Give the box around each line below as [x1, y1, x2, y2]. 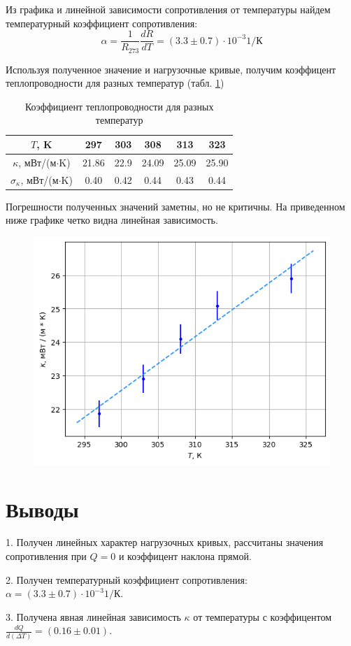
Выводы [6, 494, 79, 523]
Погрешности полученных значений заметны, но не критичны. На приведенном [6, 199, 345, 213]
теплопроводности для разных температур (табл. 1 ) [6, 76, 224, 90]
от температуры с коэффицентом [193, 609, 332, 624]
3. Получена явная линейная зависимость [6, 609, 181, 624]
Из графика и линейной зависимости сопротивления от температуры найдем [6, 2, 331, 16]
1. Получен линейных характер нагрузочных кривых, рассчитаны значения [6, 535, 324, 550]
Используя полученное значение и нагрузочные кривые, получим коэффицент [6, 62, 336, 76]
